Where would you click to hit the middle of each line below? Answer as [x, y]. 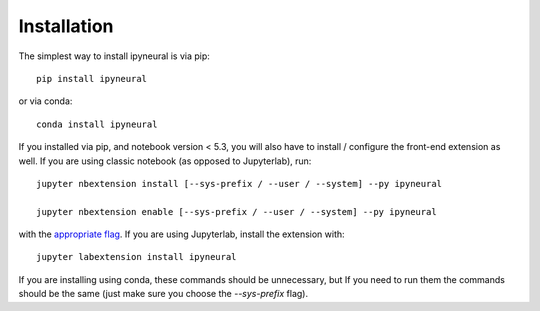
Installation [66, 26]
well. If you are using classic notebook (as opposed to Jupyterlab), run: [165, 161]
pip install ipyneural [92, 78]
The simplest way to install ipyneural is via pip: [114, 56]
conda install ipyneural [97, 124]
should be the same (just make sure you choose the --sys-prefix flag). [163, 294]
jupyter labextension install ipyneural [136, 257]
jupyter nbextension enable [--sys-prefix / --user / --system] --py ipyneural [236, 211]
